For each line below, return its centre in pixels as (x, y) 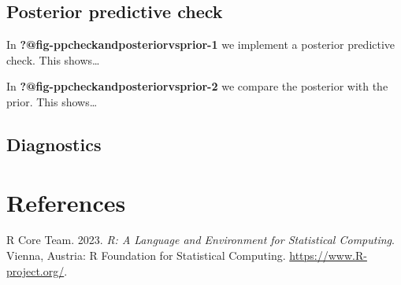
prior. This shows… (52, 101)
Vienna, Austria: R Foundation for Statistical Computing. (146, 255)
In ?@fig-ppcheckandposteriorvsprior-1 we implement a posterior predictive (201, 44)
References (66, 202)
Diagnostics (54, 144)
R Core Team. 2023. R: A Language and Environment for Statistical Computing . (200, 240)
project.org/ (35, 270)
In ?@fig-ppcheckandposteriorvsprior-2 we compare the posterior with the (197, 86)
